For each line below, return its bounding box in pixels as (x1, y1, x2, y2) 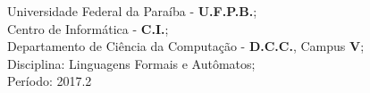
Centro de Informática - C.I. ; (7, 19, 169, 38)
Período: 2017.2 (7, 72, 92, 90)
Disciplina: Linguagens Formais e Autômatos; (7, 54, 256, 72)
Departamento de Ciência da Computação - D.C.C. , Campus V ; (7, 37, 365, 55)
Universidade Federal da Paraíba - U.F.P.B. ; (7, 2, 257, 20)
